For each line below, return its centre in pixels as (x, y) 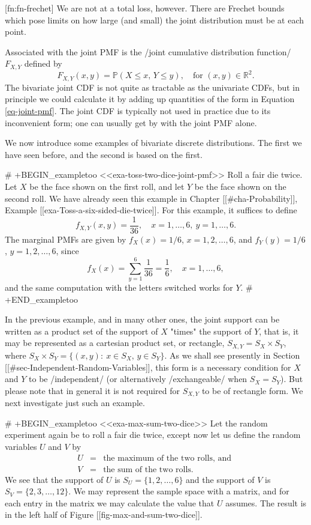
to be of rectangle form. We (252, 390)
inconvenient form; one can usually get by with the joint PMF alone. (131, 122)
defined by (43, 63)
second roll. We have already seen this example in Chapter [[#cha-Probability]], (151, 198)
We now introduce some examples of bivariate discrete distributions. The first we (153, 143)
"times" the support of (211, 331)
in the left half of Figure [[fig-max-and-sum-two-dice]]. (104, 514)
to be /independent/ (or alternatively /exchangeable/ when (138, 379)
